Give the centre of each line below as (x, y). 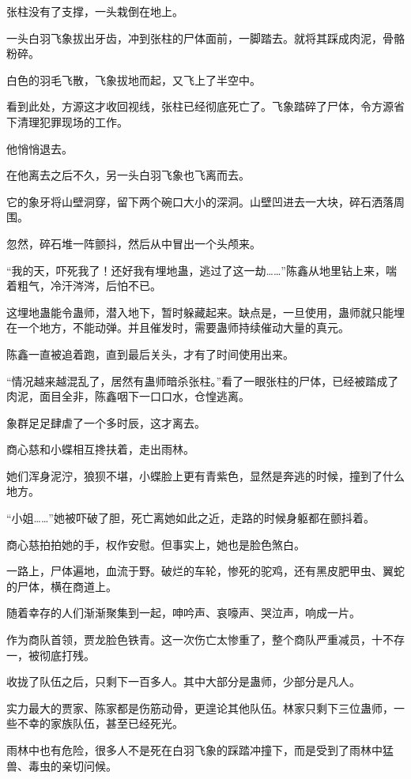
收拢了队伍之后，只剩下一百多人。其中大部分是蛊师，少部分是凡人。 (183, 681)
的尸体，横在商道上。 (62, 586)
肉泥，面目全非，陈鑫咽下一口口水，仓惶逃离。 (128, 396)
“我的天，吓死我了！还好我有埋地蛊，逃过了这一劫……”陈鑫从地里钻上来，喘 (202, 270)
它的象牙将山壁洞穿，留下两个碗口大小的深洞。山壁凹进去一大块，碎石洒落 (200, 201)
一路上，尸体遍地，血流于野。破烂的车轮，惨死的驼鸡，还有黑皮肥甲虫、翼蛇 (205, 571)
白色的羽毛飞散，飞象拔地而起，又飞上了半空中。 (134, 79)
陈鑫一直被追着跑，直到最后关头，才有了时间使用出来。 (150, 354)
